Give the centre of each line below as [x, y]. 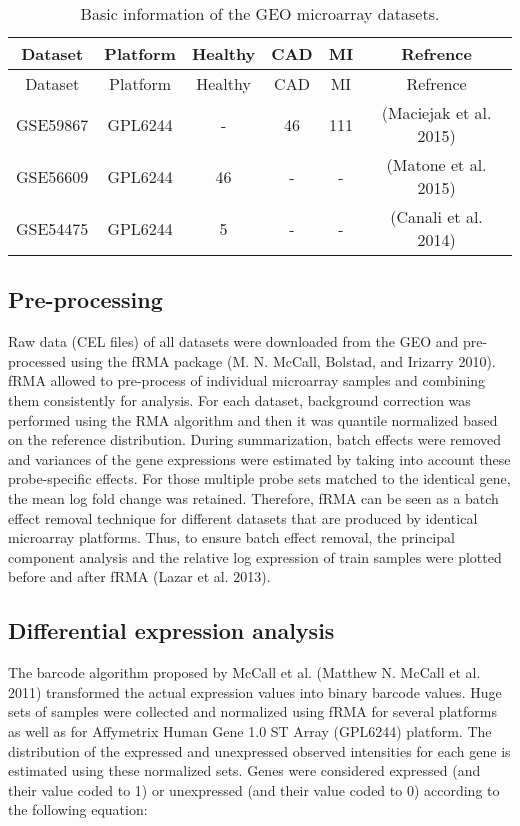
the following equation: [78, 809]
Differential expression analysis [171, 630]
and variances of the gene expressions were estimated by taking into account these [259, 458]
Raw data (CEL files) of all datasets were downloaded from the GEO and [233, 341]
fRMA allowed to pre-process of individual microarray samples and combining [247, 380]
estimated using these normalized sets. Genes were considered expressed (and [244, 770]
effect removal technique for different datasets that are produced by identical [243, 517]
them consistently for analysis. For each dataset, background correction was [239, 399]
